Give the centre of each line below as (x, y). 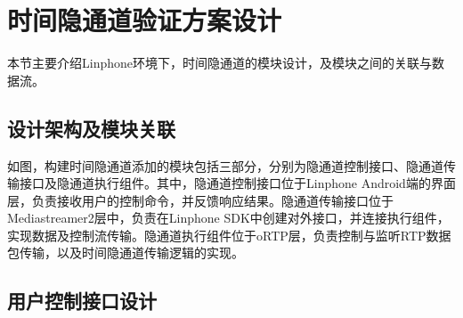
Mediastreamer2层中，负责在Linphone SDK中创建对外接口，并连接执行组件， (228, 218)
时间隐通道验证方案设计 (145, 20)
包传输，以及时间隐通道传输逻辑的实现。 (126, 253)
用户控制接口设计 (82, 301)
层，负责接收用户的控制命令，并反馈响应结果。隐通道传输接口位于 (200, 200)
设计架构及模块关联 (91, 128)
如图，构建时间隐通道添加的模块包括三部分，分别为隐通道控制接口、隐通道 (225, 165)
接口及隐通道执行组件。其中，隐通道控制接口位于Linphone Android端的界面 (237, 183)
